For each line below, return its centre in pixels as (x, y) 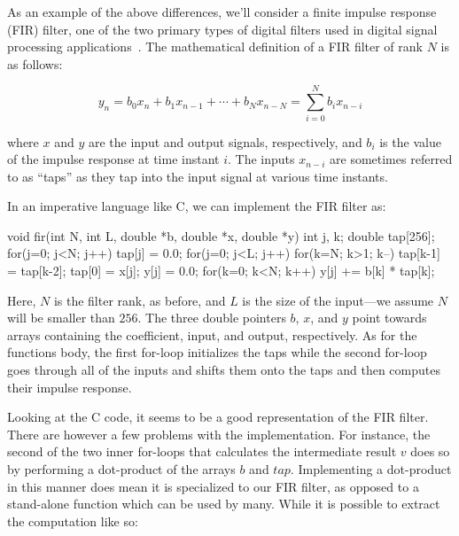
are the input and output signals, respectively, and (225, 141)
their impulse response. (70, 387)
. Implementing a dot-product (371, 469)
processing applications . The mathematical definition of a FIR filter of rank (215, 47)
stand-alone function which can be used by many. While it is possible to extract (224, 504)
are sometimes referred (391, 159)
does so (430, 451)
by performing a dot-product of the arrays (121, 469)
